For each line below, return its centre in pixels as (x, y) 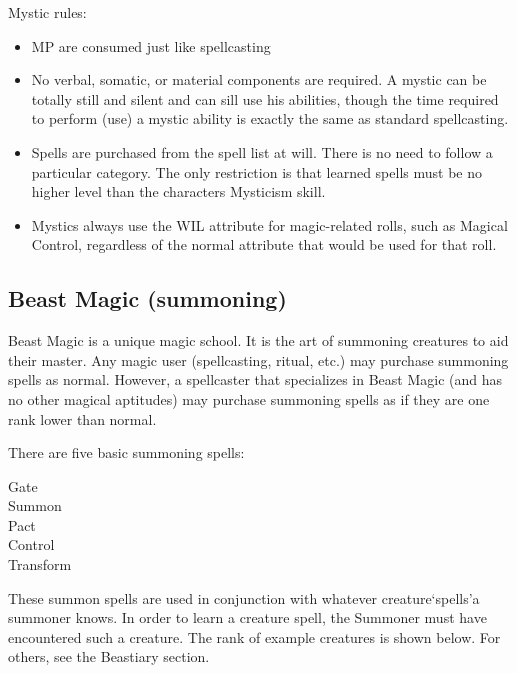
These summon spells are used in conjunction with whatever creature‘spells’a (244, 597)
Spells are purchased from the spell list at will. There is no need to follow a (262, 151)
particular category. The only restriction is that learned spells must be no (256, 171)
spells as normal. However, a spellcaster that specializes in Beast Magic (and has (255, 379)
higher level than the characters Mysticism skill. (178, 191)
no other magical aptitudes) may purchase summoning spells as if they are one (249, 398)
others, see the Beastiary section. (109, 656)
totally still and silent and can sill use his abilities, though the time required (265, 98)
